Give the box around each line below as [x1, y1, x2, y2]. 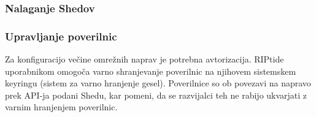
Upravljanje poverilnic [5, 28, 117, 43]
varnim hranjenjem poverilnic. [5, 100, 118, 113]
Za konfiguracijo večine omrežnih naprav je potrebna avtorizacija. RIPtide [5, 53, 284, 66]
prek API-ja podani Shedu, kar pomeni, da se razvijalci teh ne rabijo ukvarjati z [5, 88, 307, 101]
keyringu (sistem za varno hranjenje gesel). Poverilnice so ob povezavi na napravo [5, 77, 311, 89]
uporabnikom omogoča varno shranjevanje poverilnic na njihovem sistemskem [5, 64, 296, 77]
